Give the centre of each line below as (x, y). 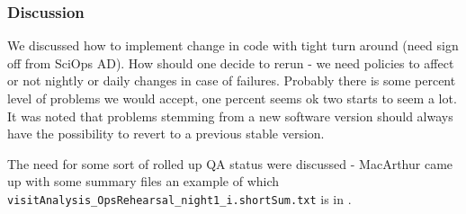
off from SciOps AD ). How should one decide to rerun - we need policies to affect (231, 62)
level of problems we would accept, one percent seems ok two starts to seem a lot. (232, 98)
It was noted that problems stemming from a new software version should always (230, 116)
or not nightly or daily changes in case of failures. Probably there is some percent (232, 80)
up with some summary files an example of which (143, 181)
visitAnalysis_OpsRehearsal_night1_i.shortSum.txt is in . (179, 198)
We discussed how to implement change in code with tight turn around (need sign (233, 45)
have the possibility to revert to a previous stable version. (166, 134)
